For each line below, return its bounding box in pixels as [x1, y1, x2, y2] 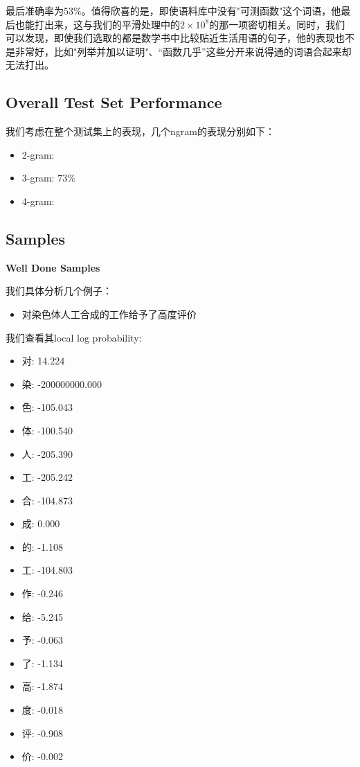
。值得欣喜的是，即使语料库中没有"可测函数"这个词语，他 [81, 3, 341, 17]
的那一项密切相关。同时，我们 [209, 17, 345, 31]
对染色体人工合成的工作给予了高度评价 [21, 306, 197, 321]
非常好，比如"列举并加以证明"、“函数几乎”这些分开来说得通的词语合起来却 [15, 44, 352, 58]
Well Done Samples [6, 260, 100, 274]
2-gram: [21, 147, 55, 161]
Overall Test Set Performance [6, 91, 222, 113]
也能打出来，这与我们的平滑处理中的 [15, 17, 180, 31]
